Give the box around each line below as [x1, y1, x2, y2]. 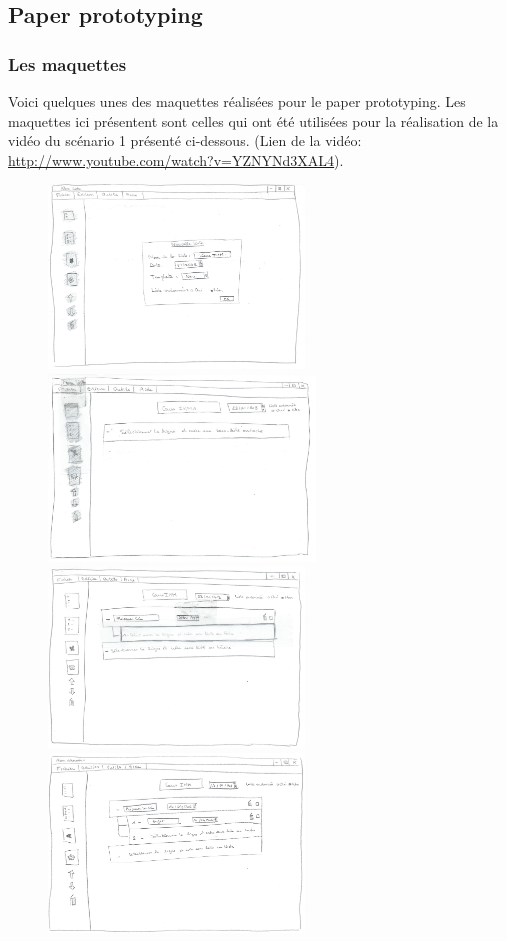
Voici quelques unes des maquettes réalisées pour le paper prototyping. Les [8, 91, 466, 111]
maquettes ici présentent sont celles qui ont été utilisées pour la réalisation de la [8, 110, 499, 131]
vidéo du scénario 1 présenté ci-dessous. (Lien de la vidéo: [8, 130, 362, 151]
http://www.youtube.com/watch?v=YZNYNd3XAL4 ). [8, 149, 344, 170]
